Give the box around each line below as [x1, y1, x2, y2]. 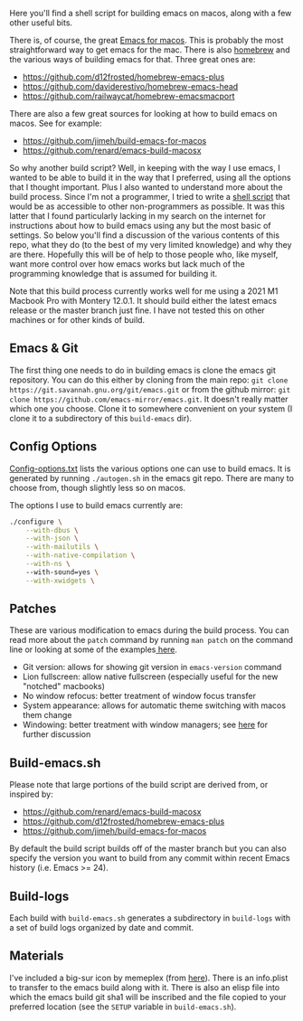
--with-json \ [25, 534, 79, 544]
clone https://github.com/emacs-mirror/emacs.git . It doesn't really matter [9, 393, 289, 404]
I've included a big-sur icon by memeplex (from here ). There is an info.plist [9, 972, 289, 983]
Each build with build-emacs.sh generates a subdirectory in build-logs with [9, 912, 291, 923]
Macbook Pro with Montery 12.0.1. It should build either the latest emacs [9, 296, 278, 306]
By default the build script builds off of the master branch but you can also [9, 843, 287, 854]
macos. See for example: [9, 118, 102, 128]
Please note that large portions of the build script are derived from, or [9, 780, 269, 790]
